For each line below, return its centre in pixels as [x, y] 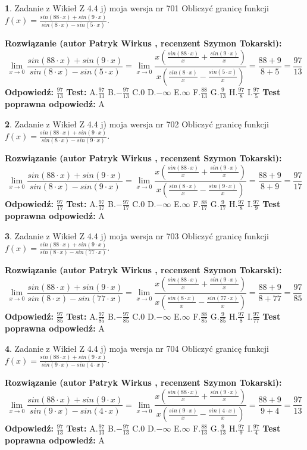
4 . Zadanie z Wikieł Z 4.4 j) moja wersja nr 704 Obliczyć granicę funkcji [137, 348]
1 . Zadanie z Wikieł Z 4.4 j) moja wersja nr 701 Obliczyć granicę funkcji [137, 8]
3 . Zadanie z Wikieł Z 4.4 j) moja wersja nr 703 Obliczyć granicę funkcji [137, 235]
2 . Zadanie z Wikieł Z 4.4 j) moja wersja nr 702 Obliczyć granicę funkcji [137, 124]
